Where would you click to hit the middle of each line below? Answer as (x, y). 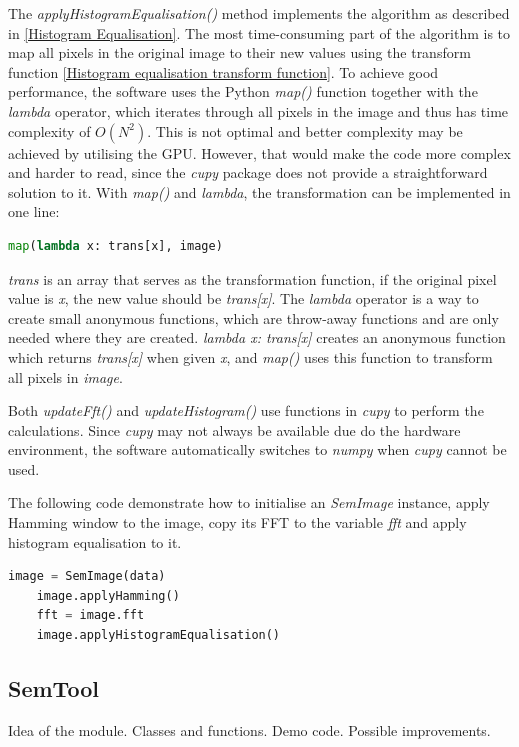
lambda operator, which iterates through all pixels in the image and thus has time (258, 110)
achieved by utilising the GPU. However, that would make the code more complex (259, 152)
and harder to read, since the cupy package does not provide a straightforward (248, 172)
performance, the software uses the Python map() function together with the (243, 91)
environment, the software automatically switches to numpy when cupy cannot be (257, 449)
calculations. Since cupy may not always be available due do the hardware (234, 429)
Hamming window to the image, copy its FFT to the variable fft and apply (237, 522)
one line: (34, 211)
